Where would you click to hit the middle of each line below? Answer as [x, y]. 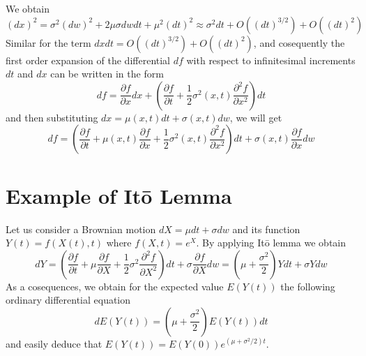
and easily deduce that [54, 343]
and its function [266, 229]
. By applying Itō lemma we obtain [271, 243]
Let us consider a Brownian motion [81, 229]
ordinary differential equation [68, 300]
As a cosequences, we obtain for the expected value [115, 286]
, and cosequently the [299, 42]
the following [308, 286]
